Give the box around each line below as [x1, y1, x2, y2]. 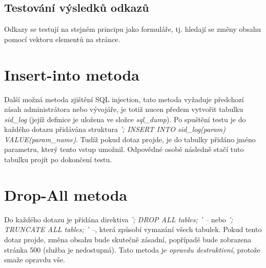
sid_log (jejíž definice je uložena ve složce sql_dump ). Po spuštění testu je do [4, 113, 246, 124]
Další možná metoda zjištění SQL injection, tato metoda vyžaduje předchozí [4, 93, 244, 104]
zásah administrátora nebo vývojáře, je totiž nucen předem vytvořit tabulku [4, 104, 243, 114]
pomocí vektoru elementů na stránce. [4, 33, 120, 44]
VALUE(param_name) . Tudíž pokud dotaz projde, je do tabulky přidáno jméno [4, 133, 256, 144]
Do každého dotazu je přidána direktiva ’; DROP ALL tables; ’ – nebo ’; [4, 214, 233, 224]
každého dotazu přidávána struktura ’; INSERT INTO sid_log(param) [4, 124, 226, 135]
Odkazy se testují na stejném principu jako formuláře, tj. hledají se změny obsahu [4, 24, 261, 34]
